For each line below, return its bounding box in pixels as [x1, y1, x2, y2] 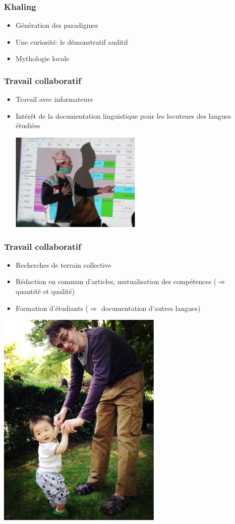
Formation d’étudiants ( [15, 302, 88, 313]
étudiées [15, 120, 40, 131]
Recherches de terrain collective [15, 259, 112, 270]
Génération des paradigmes [15, 20, 98, 30]
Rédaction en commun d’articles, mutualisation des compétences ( [15, 276, 217, 287]
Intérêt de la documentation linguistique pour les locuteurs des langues [15, 110, 231, 121]
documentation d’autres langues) [101, 302, 201, 313]
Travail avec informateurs [15, 94, 93, 104]
